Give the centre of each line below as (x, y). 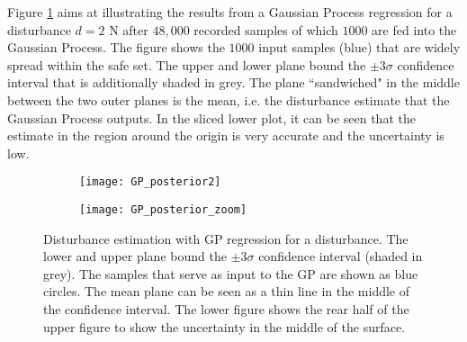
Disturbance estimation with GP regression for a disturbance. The (226, 238)
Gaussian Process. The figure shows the (116, 47)
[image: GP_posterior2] (150, 182)
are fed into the (414, 29)
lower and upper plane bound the (135, 256)
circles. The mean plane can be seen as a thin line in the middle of (227, 291)
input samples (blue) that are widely (359, 47)
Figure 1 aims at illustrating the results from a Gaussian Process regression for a (230, 12)
